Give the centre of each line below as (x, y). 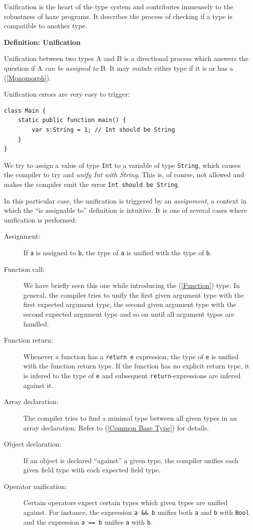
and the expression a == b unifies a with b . (88, 521)
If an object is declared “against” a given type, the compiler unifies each (131, 460)
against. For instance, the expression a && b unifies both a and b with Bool (136, 512)
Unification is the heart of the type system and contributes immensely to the (119, 6)
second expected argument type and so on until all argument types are (129, 314)
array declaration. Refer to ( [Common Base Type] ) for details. (116, 427)
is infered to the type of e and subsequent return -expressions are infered (132, 376)
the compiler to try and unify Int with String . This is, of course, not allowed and (124, 174)
